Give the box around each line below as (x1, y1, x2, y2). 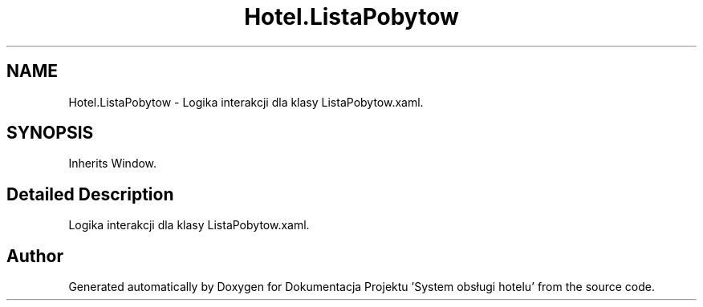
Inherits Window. (68, 156, 157, 171)
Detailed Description (6, 184, 174, 204)
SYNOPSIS (6, 123, 94, 143)
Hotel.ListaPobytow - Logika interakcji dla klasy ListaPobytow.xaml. (68, 95, 424, 109)
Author (6, 245, 63, 266)
